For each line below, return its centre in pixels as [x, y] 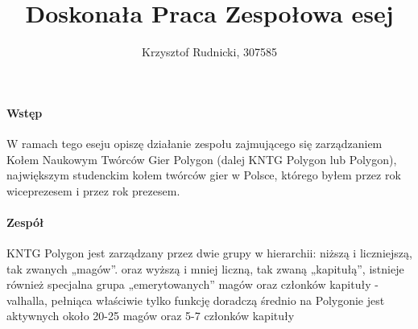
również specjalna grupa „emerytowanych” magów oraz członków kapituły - [192, 284]
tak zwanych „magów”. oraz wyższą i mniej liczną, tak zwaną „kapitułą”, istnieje [205, 268]
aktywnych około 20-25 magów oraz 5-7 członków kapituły [151, 316]
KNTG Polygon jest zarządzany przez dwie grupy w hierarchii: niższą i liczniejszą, [209, 253]
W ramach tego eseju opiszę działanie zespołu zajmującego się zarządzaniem [195, 143]
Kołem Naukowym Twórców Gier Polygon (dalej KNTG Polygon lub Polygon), [202, 159]
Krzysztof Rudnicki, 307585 [209, 52]
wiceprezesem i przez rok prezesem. [93, 190]
